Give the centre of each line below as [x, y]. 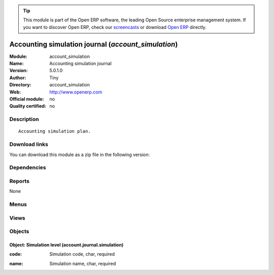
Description [24, 119]
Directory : [20, 85]
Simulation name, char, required [83, 263]
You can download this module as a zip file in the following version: [80, 155]
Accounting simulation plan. [55, 131]
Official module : [27, 99]
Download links [29, 144]
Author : [18, 78]
